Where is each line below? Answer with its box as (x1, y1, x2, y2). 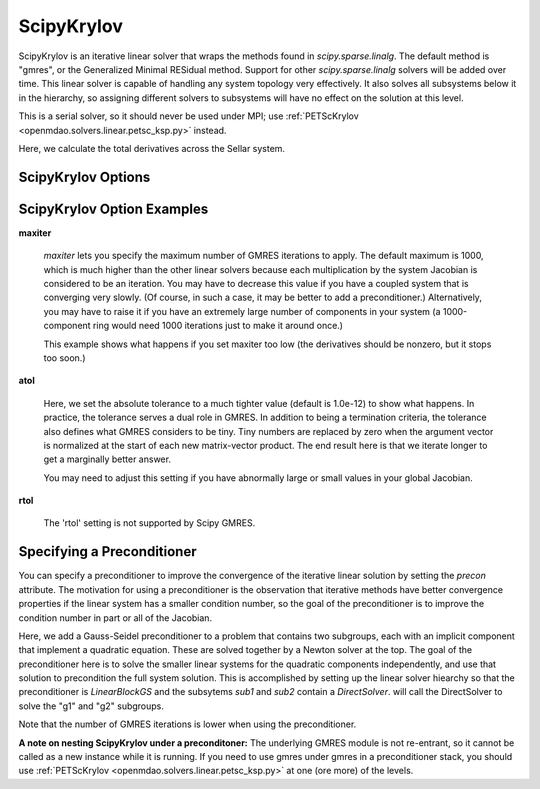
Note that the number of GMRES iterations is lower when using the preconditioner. (18, 718, 357, 730)
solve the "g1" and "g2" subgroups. (18, 700, 165, 712)
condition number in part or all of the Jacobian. (18, 611, 213, 624)
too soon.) (43, 351, 86, 364)
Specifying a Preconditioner (18, 543, 197, 560)
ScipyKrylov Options (18, 168, 151, 185)
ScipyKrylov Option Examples (18, 200, 209, 217)
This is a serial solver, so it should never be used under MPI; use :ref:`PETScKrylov (18, 110, 359, 122)
